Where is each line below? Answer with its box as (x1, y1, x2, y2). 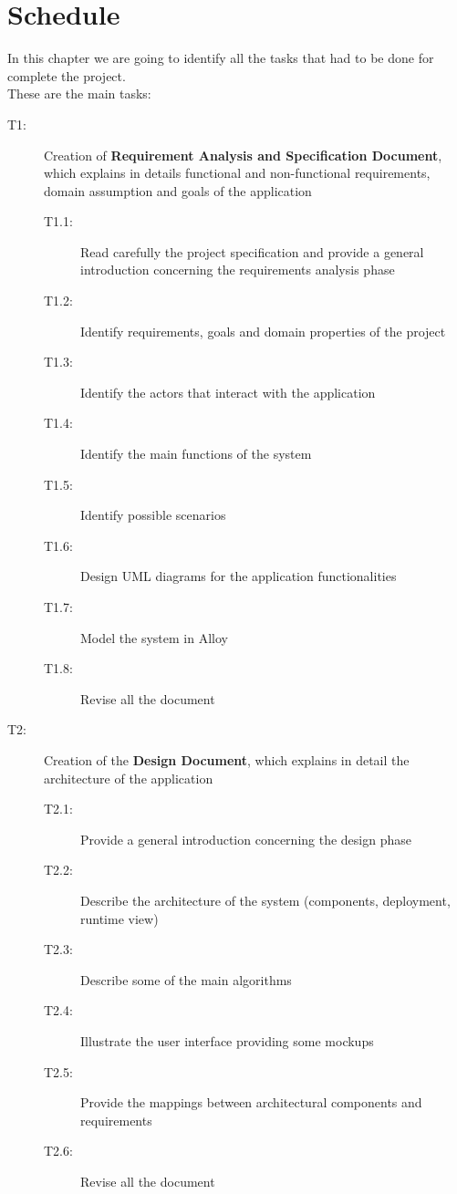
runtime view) (80, 908, 159, 928)
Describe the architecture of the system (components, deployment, (80, 890, 451, 909)
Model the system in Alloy (80, 628, 228, 647)
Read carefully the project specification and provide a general (80, 242, 424, 261)
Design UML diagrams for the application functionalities (80, 566, 397, 586)
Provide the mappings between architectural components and (80, 1093, 422, 1112)
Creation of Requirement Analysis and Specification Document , (44, 145, 442, 164)
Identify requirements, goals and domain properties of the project (80, 321, 446, 340)
